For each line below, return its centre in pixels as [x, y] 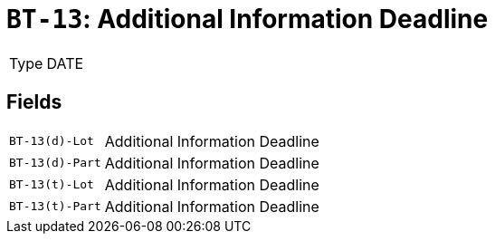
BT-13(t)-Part [55, 207]
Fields [34, 102]
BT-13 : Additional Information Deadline [247, 19]
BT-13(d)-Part [55, 163]
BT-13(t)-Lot [52, 185]
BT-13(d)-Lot [52, 141]
